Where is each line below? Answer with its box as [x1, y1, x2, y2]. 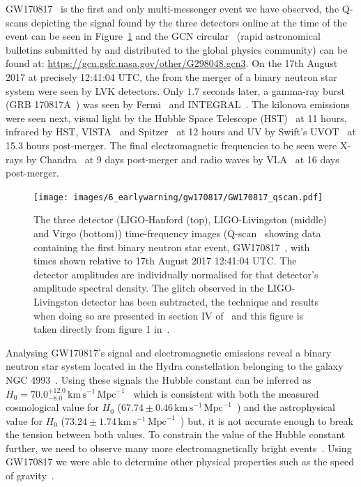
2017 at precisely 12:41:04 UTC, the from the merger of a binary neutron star [6, 69, 338, 84]
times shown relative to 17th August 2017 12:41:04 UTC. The [33, 253, 297, 268]
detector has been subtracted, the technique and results [82, 294, 319, 308]
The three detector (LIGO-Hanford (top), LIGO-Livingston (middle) [33, 212, 327, 227]
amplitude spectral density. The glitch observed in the [33, 280, 264, 295]
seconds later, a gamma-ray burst [202, 83, 345, 98]
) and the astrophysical [236, 400, 335, 414]
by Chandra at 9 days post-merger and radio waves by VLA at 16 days [26, 151, 339, 166]
